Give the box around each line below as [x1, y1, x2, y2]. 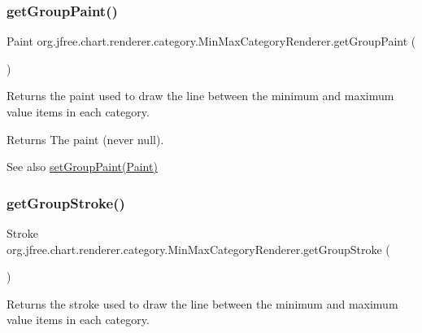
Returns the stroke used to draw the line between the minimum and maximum [7, 295, 398, 312]
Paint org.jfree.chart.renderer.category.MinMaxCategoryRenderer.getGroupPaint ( [7, 33, 416, 50]
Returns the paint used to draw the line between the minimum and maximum [7, 87, 394, 104]
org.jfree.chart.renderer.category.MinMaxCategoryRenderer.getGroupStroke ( [7, 240, 390, 257]
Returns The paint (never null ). [7, 130, 164, 147]
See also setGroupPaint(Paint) [7, 158, 158, 175]
